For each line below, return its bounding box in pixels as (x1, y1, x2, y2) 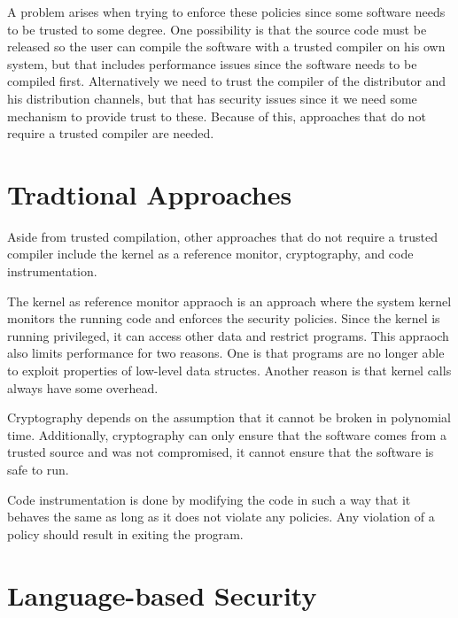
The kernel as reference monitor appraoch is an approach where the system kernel (7, 291, 452, 310)
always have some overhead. (7, 378, 159, 397)
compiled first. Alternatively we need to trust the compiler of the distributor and (7, 72, 446, 90)
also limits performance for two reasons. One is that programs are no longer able (7, 344, 445, 362)
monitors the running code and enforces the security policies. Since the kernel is (7, 309, 440, 328)
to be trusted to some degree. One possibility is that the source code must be (7, 19, 427, 38)
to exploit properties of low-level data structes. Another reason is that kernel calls (7, 361, 452, 380)
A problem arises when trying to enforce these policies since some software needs (7, 3, 446, 20)
